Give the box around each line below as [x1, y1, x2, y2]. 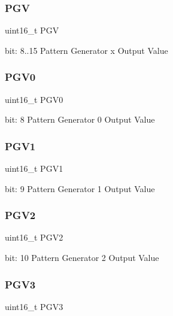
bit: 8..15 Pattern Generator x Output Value [5, 44, 168, 56]
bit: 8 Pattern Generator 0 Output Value [5, 113, 155, 126]
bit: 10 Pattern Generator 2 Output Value [5, 251, 159, 264]
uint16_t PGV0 [5, 93, 63, 105]
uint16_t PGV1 [5, 162, 63, 175]
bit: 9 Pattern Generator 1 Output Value [5, 182, 155, 195]
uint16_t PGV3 [5, 300, 63, 312]
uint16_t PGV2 [5, 231, 63, 244]
